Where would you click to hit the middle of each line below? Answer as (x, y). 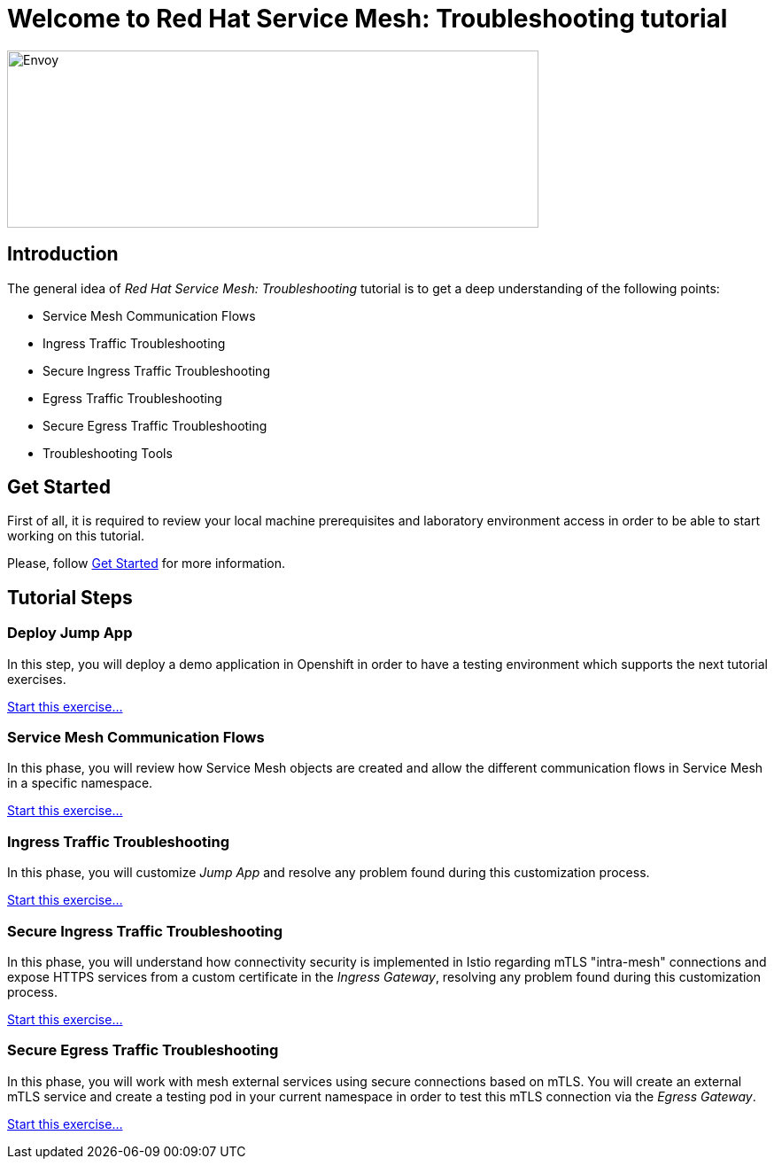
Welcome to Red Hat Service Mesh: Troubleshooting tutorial (368, 19)
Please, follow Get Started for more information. (147, 564)
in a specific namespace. (80, 783)
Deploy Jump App (70, 633)
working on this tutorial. (76, 536)
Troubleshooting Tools (108, 453)
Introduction (63, 254)
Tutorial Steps (70, 597)
